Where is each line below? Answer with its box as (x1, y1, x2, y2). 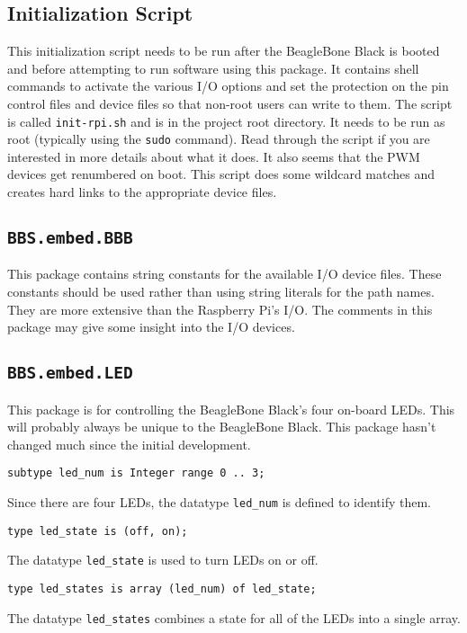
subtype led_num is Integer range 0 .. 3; (7, 467, 265, 480)
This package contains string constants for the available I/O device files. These (7, 264, 442, 283)
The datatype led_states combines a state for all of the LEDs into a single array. (7, 608, 461, 627)
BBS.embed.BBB (7, 228, 133, 248)
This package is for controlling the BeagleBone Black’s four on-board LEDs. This (7, 399, 455, 418)
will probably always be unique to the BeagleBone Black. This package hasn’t (7, 417, 436, 436)
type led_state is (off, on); (7, 524, 188, 538)
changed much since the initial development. (7, 434, 251, 453)
